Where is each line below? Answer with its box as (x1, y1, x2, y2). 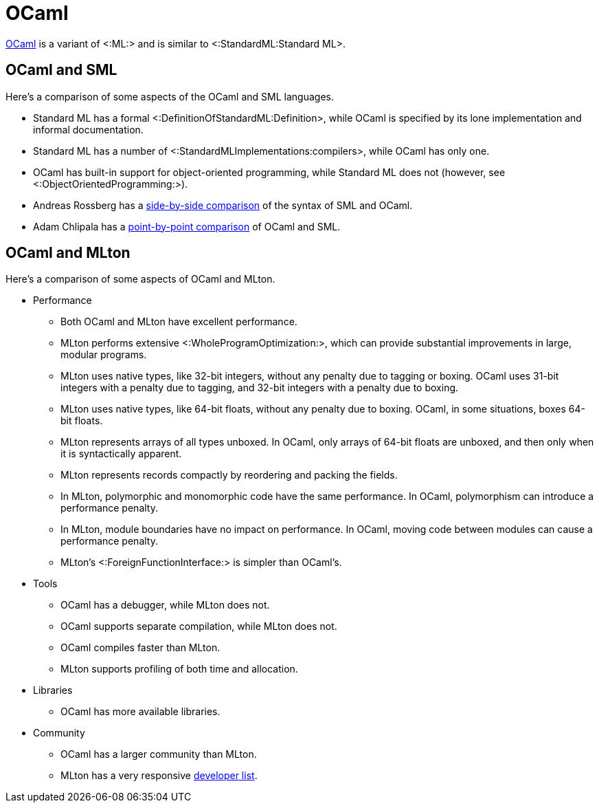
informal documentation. (33, 123, 144, 135)
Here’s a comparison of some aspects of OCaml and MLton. (5, 273, 275, 285)
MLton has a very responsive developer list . (60, 769, 258, 782)
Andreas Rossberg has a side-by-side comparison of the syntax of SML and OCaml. (33, 199, 413, 211)
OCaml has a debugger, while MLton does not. (60, 599, 270, 611)
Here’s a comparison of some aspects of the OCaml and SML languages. (5, 90, 334, 102)
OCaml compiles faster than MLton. (60, 642, 221, 654)
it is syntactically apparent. (60, 448, 182, 460)
